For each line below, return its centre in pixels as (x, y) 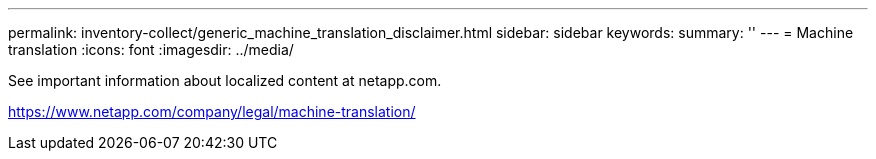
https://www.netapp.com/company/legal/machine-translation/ (212, 111)
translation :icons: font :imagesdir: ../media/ (151, 49)
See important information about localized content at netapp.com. (225, 80)
